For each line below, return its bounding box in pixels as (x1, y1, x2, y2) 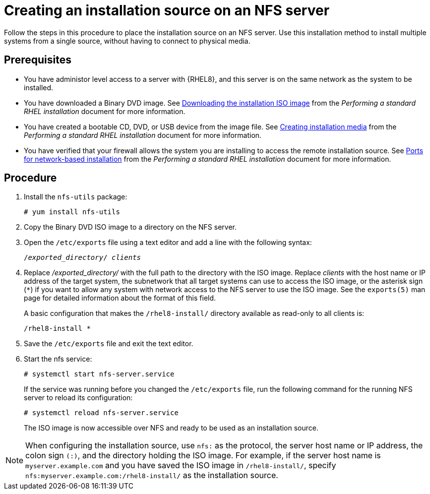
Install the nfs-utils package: (24, 192, 127, 201)
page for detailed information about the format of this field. (24, 294, 216, 303)
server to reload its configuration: (24, 393, 133, 402)
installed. (24, 83, 54, 92)
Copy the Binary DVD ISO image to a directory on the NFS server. (24, 223, 237, 232)
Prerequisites (4, 54, 71, 66)
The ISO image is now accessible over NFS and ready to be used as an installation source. (24, 424, 319, 432)
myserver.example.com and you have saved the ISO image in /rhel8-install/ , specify (25, 460, 336, 471)
